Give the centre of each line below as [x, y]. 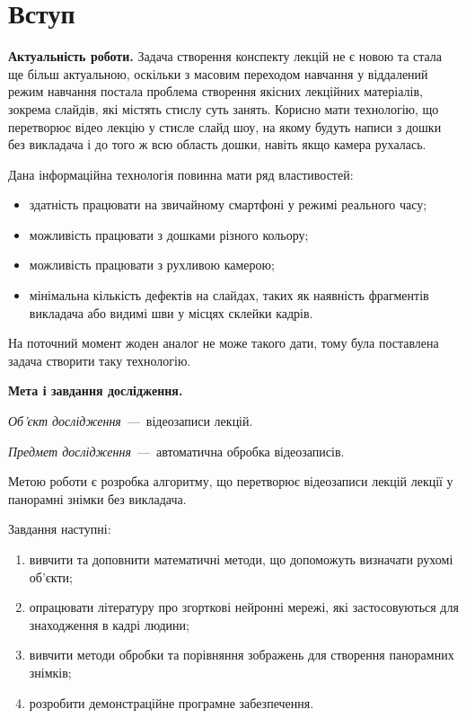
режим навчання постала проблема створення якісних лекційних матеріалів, [215, 91]
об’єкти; [51, 576]
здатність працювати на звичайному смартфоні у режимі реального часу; [228, 204]
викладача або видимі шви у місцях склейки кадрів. [171, 312]
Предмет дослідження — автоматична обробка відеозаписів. [176, 451]
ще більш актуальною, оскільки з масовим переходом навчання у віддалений [218, 73]
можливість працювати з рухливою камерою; [152, 265]
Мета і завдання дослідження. [96, 390]
